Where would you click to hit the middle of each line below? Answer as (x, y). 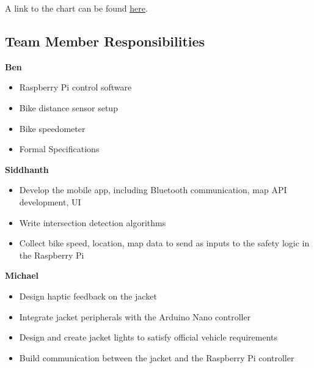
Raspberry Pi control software (75, 87)
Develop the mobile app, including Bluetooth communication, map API (153, 190)
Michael (22, 275)
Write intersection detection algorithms (93, 222)
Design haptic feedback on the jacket (88, 296)
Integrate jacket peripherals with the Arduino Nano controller (135, 316)
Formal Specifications (59, 149)
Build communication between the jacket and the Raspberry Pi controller (157, 357)
